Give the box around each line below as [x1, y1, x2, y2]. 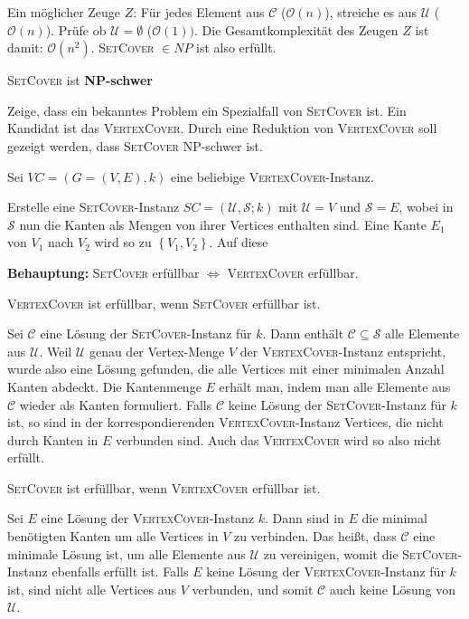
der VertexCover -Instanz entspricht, [239, 341, 446, 360]
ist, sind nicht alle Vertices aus [7, 579, 176, 598]
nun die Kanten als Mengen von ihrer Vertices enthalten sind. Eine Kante [19, 214, 427, 233]
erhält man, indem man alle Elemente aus [219, 376, 451, 395]
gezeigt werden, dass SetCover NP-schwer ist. [7, 136, 263, 155]
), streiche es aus [324, 3, 417, 21]
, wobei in [399, 197, 454, 216]
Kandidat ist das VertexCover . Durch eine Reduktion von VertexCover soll [7, 119, 437, 138]
